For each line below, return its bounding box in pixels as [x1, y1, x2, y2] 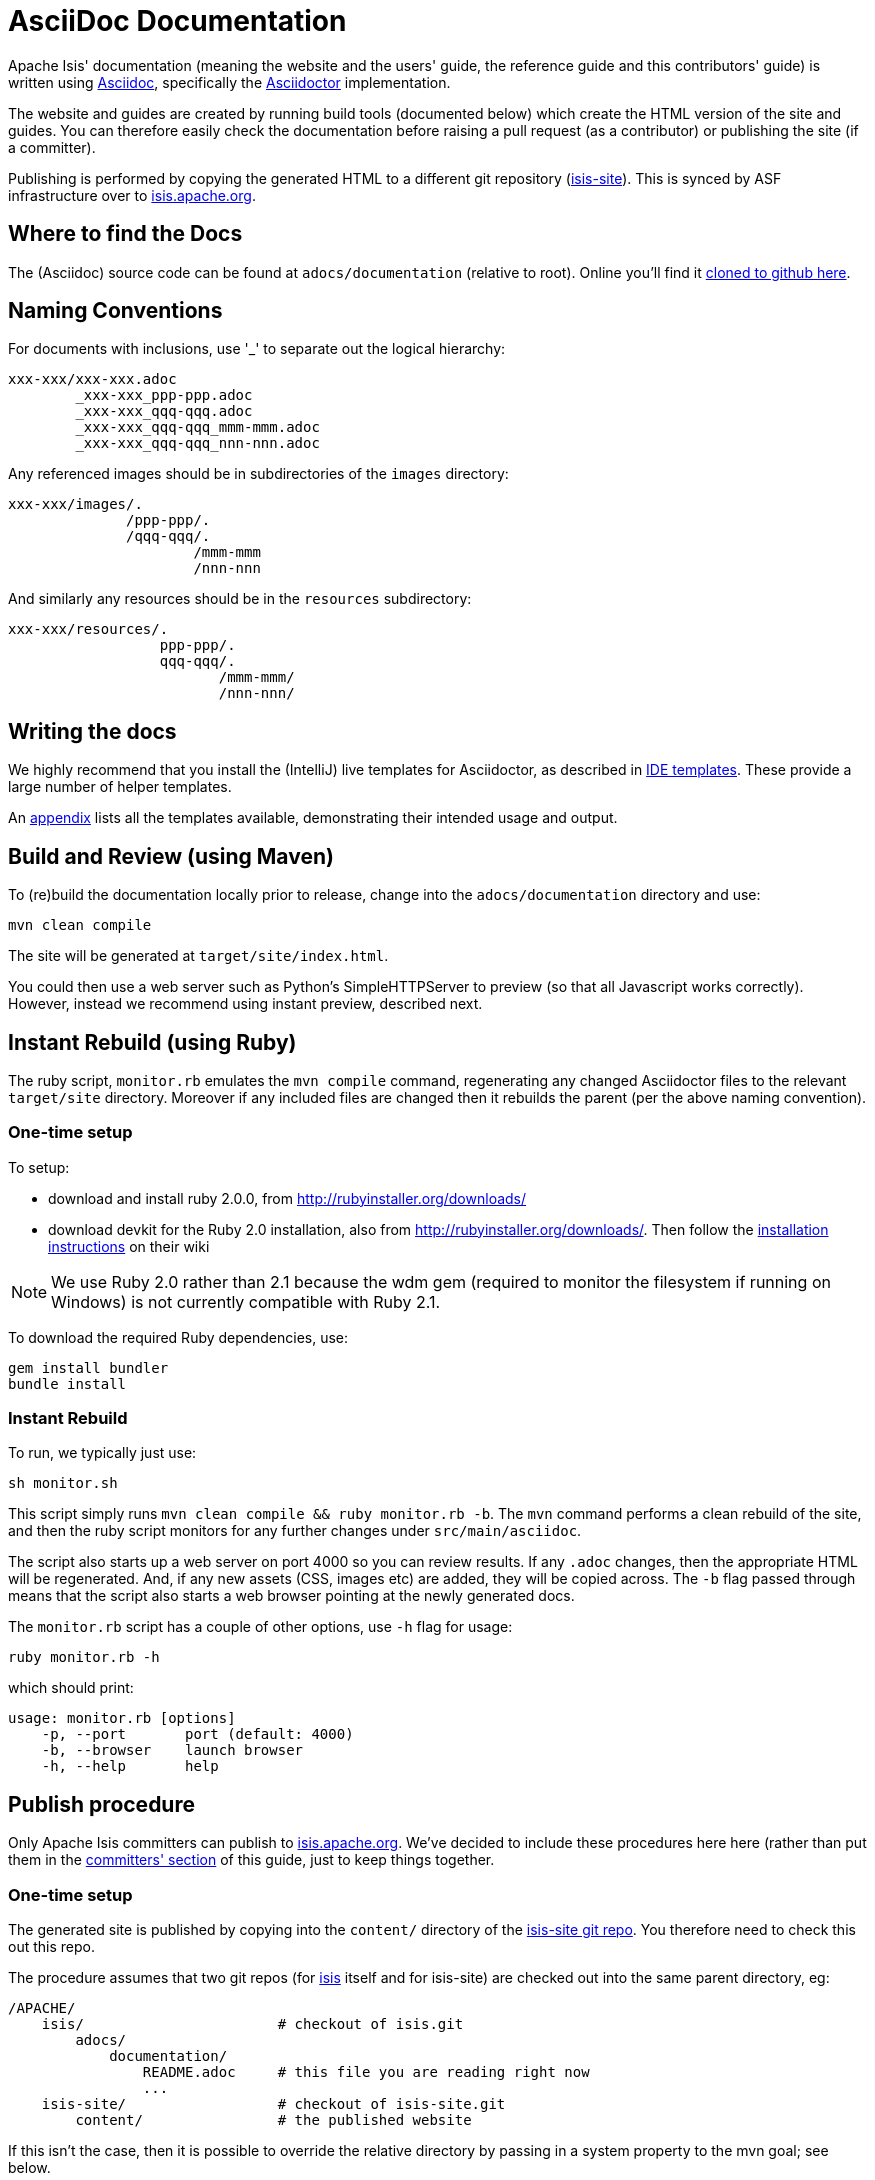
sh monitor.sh [8, 1475, 118, 1492]
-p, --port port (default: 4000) [41, 1726, 354, 1743]
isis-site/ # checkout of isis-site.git [41, 2096, 506, 2113]
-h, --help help [41, 1758, 219, 1775]
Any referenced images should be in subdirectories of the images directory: [8, 465, 509, 483]
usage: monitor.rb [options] [8, 1710, 236, 1727]
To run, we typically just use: [8, 1444, 197, 1462]
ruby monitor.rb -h [8, 1649, 160, 1666]
